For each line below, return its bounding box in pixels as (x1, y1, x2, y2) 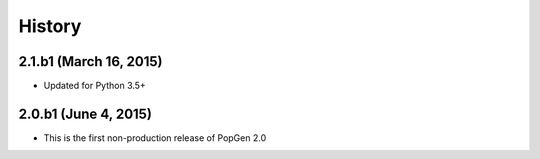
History (18, 15, 82, 37)
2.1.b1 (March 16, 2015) (18, 53, 163, 70)
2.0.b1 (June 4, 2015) (18, 105, 152, 122)
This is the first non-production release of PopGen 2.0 (43, 131, 267, 144)
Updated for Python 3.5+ (43, 80, 147, 92)
